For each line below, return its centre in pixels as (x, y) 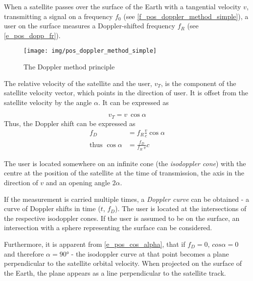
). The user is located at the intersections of (181, 208)
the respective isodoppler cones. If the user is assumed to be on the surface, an (122, 218)
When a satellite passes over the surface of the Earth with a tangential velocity (123, 6)
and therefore (24, 253)
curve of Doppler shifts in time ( (52, 208)
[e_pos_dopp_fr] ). (32, 35)
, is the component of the (198, 83)
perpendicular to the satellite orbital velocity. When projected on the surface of (123, 263)
